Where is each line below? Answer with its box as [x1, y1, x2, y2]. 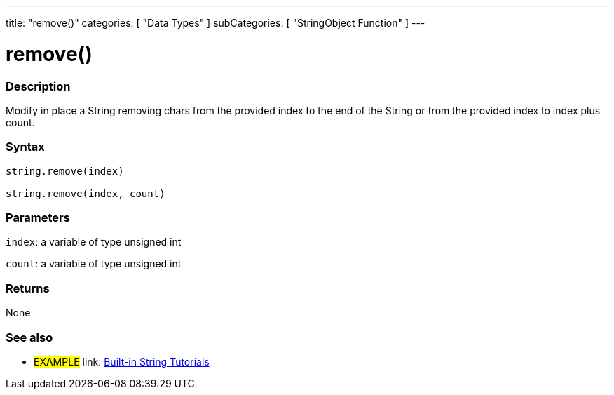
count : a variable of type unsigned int [6, 257, 182, 270]
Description [6, 79, 71, 93]
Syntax [6, 140, 45, 154]
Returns [6, 281, 50, 295]
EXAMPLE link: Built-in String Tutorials [34, 355, 210, 368]
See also [6, 330, 53, 344]
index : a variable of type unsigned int [6, 236, 182, 248]
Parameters [6, 210, 70, 225]
